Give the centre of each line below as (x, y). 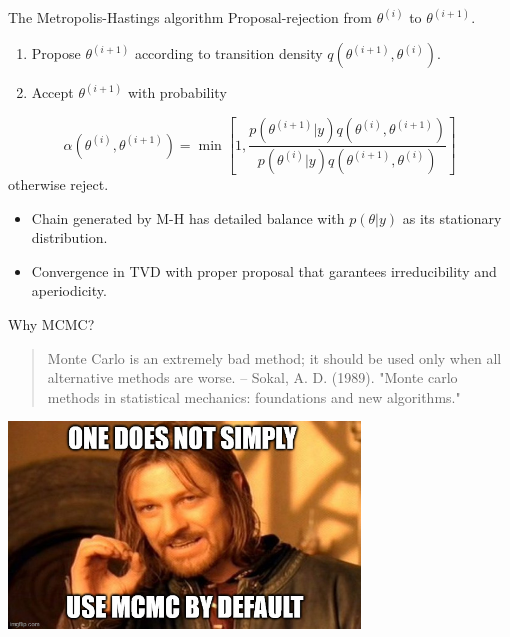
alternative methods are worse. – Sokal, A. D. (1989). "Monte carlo (252, 377)
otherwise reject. (58, 183)
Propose (56, 53)
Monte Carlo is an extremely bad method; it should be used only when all (274, 357)
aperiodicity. (69, 290)
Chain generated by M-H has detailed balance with (188, 217)
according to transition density (228, 53)
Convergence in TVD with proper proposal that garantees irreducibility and (264, 270)
